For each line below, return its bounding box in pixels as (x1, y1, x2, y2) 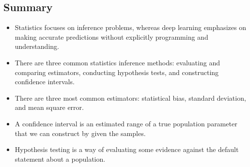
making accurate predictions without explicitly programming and (15, 31, 208, 42)
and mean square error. (15, 102, 84, 112)
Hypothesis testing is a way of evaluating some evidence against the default (15, 144, 239, 154)
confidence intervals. (15, 76, 75, 87)
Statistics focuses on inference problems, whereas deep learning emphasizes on (15, 22, 246, 32)
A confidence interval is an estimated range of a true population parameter (15, 118, 237, 128)
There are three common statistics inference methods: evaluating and (15, 57, 220, 67)
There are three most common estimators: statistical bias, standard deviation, (15, 92, 246, 103)
